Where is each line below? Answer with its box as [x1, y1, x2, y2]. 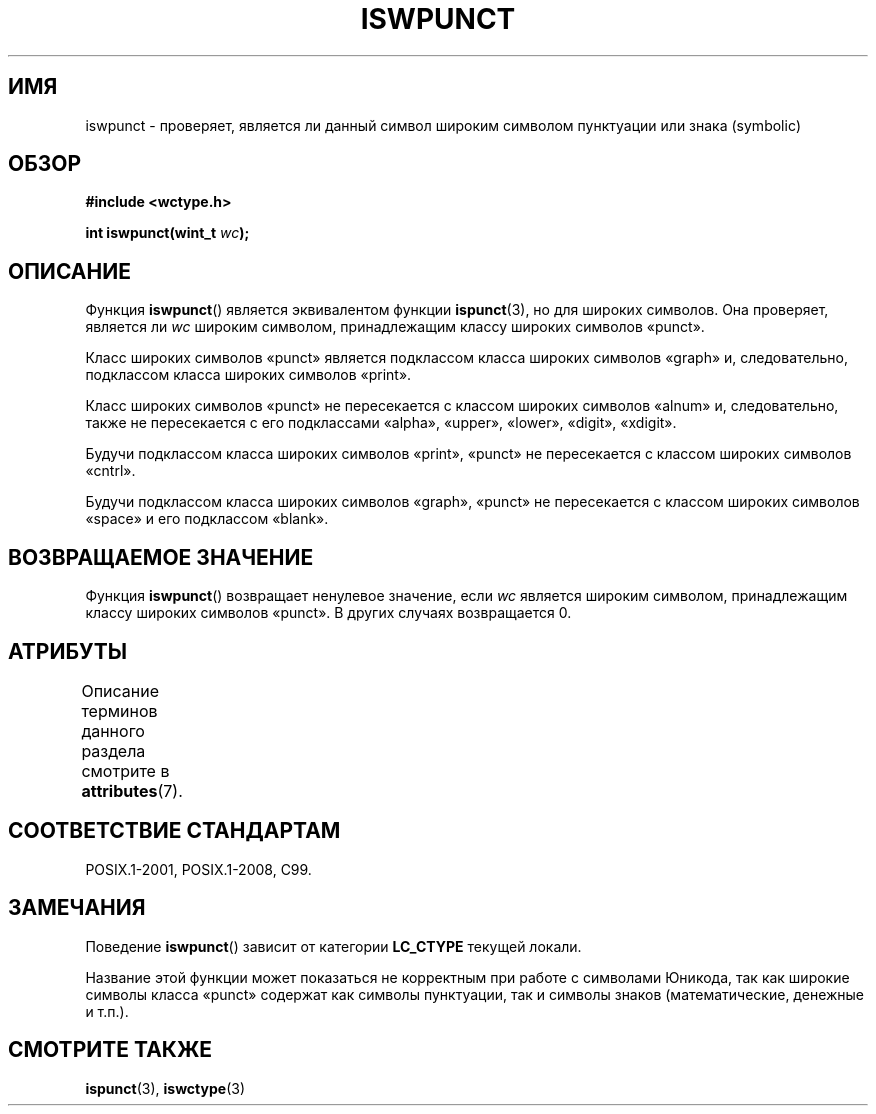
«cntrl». [85, 462, 136, 480]
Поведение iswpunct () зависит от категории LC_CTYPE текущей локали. [85, 937, 582, 955]
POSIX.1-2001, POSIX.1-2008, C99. [85, 860, 312, 878]
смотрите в [81, 760, 170, 781]
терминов [81, 700, 158, 721]
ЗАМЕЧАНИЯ [8, 895, 146, 921]
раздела [81, 740, 146, 761]
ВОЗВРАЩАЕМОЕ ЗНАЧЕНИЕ [8, 544, 314, 570]
